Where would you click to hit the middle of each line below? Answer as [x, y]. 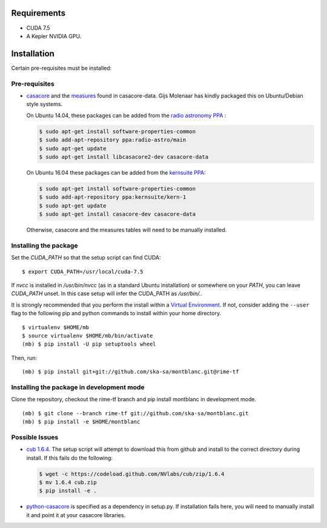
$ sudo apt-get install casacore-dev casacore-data [117, 214]
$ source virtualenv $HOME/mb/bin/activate [88, 336]
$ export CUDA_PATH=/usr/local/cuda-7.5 [83, 272]
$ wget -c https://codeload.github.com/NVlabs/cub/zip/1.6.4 [132, 474]
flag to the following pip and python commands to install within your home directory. [116, 313]
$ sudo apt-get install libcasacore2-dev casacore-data [124, 157]
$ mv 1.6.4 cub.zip [68, 482]
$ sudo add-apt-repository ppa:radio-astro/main [113, 140]
